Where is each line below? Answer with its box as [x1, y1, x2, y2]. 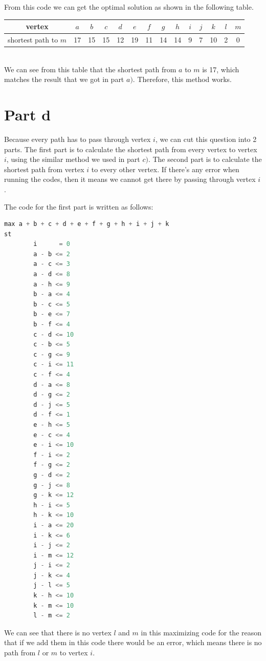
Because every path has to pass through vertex [4, 133, 151, 144]
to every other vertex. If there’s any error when [91, 163, 239, 174]
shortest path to [8, 34, 58, 45]
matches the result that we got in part [4, 74, 124, 85]
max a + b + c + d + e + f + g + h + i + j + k [4, 220, 169, 228]
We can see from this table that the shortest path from [4, 64, 176, 74]
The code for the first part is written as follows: [4, 201, 153, 212]
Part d [4, 104, 51, 125]
